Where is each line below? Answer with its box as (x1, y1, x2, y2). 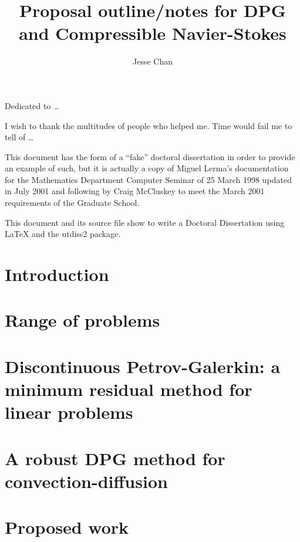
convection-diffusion (5, 469, 168, 493)
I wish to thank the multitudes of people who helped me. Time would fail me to (5, 119, 292, 131)
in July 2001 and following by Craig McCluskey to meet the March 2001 (5, 185, 265, 197)
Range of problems (5, 308, 160, 332)
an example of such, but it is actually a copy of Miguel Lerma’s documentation (5, 162, 289, 174)
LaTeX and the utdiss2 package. (5, 228, 121, 240)
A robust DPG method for (5, 446, 225, 470)
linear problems (5, 400, 133, 424)
